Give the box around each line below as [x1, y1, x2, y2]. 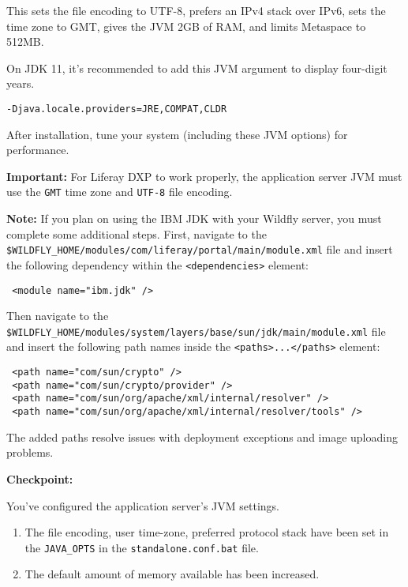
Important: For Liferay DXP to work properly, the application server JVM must [6, 167, 402, 184]
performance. [6, 141, 69, 158]
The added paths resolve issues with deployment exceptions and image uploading [6, 428, 398, 445]
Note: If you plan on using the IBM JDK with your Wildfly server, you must [6, 210, 382, 227]
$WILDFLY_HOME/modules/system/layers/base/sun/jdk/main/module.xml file [6, 322, 386, 339]
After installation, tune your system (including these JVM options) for [6, 126, 348, 142]
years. [6, 75, 35, 92]
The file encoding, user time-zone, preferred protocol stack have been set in [24, 524, 389, 540]
